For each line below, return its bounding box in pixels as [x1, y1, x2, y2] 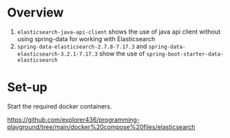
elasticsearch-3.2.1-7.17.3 [17, 50, 98, 58]
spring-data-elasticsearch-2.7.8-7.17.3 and [17, 42, 147, 50]
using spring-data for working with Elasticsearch [17, 34, 156, 43]
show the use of [98, 49, 145, 58]
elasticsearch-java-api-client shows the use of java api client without [17, 27, 221, 36]
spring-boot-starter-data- [146, 50, 224, 58]
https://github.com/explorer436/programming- [7, 115, 140, 124]
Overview [7, 5, 64, 21]
